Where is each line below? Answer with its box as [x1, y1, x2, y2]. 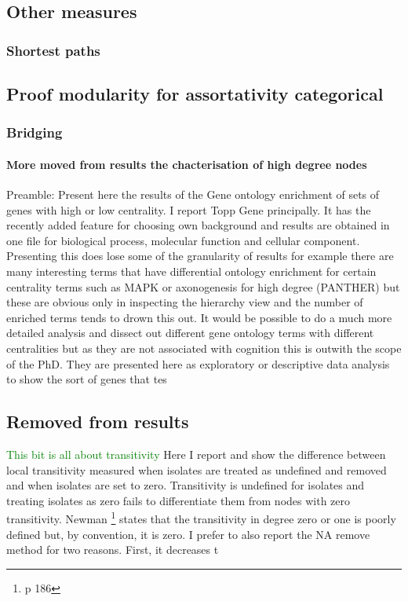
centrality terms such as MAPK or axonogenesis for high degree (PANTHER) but [6, 278, 400, 295]
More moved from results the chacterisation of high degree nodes [6, 156, 367, 172]
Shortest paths [6, 40, 100, 60]
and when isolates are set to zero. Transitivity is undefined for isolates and [6, 477, 365, 493]
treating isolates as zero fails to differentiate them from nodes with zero [6, 492, 351, 508]
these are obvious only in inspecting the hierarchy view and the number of [6, 294, 363, 310]
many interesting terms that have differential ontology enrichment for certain [6, 263, 377, 280]
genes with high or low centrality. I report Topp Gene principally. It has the [6, 201, 371, 218]
